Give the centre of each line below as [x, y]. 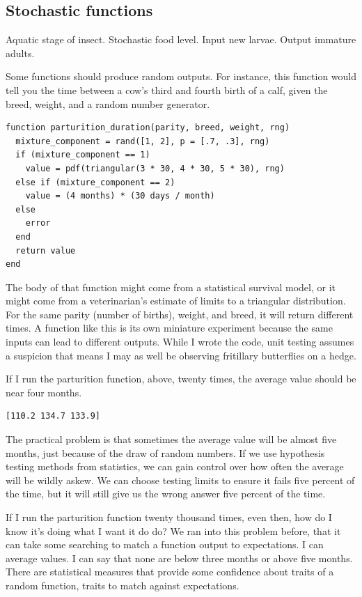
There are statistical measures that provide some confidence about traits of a [170, 572]
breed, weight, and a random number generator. [108, 103]
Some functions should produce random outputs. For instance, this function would [181, 76]
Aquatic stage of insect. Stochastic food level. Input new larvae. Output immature [181, 39]
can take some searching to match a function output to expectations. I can [165, 544]
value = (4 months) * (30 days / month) [120, 196]
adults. [20, 53]
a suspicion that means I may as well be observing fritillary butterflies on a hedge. [181, 355]
